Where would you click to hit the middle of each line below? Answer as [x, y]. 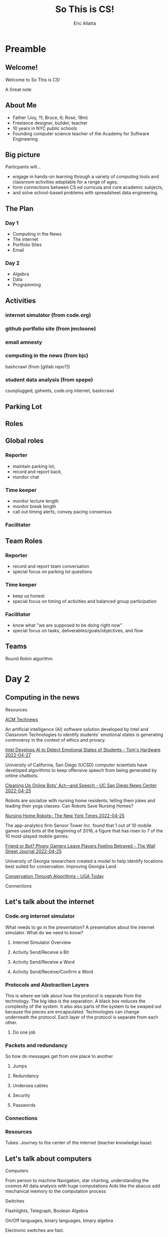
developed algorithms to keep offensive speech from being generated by [81, 770]
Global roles [24, 441]
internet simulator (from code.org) [48, 315]
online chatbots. [22, 775]
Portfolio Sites [27, 245]
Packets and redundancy [37, 1045]
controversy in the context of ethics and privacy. [55, 740]
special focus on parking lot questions [52, 572]
